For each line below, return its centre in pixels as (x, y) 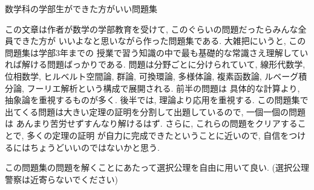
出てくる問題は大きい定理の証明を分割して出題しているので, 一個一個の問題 (155, 111)
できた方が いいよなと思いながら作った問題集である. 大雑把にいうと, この (159, 41)
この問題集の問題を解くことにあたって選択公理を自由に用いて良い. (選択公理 (157, 167)
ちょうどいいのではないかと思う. (95, 147)
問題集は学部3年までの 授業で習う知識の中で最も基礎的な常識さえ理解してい (157, 52)
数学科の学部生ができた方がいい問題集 (81, 8)
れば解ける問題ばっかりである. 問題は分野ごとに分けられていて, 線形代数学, (155, 64)
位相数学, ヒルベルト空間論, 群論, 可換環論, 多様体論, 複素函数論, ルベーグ (152, 76)
